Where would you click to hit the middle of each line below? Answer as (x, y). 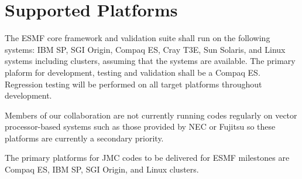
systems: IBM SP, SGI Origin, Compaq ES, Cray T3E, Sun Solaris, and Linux (145, 49)
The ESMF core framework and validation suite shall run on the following (138, 38)
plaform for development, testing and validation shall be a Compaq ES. (133, 72)
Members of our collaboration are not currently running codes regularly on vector (151, 115)
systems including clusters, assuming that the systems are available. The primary (150, 61)
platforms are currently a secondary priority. (84, 138)
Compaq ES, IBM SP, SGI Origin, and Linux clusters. (102, 169)
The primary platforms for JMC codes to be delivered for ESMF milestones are (147, 158)
